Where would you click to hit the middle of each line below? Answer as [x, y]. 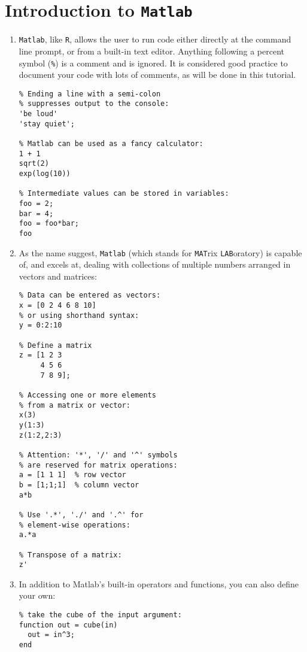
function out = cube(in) [68, 625]
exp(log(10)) [45, 174]
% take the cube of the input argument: [100, 615]
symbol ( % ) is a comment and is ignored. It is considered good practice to [153, 63]
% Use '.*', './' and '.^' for [81, 515]
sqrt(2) [34, 164]
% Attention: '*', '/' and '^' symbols [98, 455]
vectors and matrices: [58, 276]
